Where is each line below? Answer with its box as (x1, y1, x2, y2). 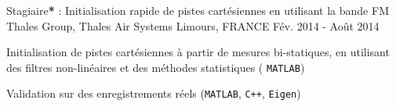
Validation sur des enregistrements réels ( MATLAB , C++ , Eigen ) (6, 85, 301, 102)
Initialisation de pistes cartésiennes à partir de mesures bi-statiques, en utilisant (6, 44, 390, 60)
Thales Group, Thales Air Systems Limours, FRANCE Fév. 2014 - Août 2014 (6, 17, 380, 34)
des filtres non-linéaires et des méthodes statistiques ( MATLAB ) (6, 59, 305, 75)
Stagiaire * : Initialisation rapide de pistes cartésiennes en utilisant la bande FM (6, 2, 389, 18)
